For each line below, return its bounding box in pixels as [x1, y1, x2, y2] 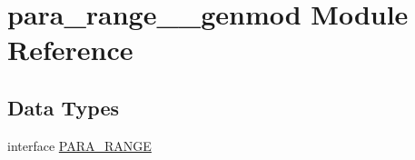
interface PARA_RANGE [7, 135, 152, 155]
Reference [7, 31, 133, 68]
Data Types [7, 93, 119, 121]
